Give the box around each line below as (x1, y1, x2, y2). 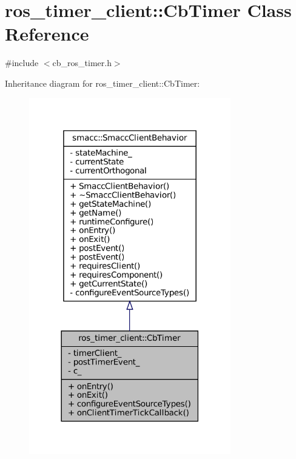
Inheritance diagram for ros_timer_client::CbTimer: (5, 76, 200, 89)
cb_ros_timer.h (52, 56, 112, 69)
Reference (5, 21, 89, 46)
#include (5, 56, 39, 69)
